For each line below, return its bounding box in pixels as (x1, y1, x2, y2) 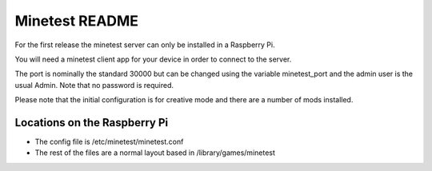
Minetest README (14, 12, 139, 30)
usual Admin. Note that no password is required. (14, 80, 174, 89)
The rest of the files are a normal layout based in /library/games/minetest (34, 148, 276, 157)
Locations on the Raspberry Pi (14, 116, 168, 129)
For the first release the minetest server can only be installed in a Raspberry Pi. (14, 40, 275, 50)
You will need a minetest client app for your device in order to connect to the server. (14, 54, 292, 64)
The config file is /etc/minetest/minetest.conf (34, 137, 184, 147)
